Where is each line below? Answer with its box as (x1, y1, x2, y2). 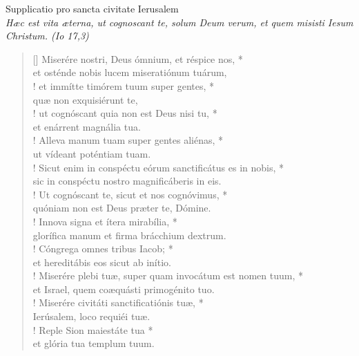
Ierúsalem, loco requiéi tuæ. (32, 309, 151, 324)
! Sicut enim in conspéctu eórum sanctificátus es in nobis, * (32, 160, 284, 174)
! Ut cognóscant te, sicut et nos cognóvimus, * (32, 187, 228, 201)
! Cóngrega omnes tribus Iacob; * (32, 241, 173, 256)
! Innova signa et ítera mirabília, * (32, 214, 177, 228)
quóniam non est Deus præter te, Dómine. (32, 200, 211, 215)
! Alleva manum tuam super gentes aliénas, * (32, 133, 223, 147)
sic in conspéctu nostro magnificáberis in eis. (32, 174, 222, 188)
